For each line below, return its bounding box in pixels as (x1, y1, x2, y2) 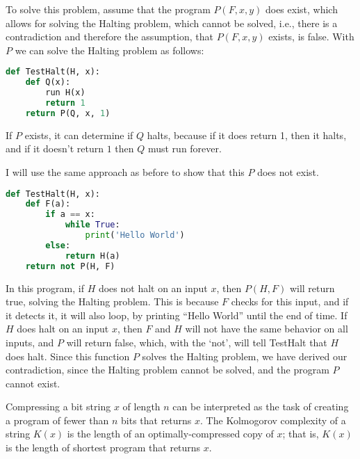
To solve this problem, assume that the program (6, 2, 211, 16)
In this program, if (6, 280, 84, 295)
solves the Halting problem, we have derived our (142, 348, 347, 363)
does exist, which (265, 2, 338, 16)
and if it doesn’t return (6, 141, 104, 156)
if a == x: (45, 209, 95, 220)
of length (122, 399, 161, 414)
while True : (65, 220, 120, 230)
